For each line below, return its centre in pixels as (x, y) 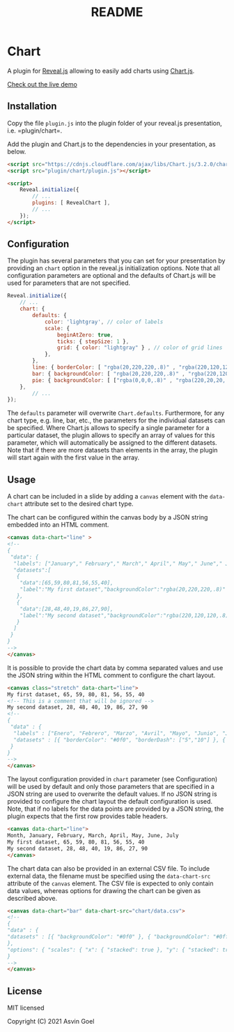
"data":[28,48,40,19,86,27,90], (67, 609)
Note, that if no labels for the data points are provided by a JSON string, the (116, 809)
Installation (32, 106)
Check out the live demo (42, 84)
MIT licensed (26, 1008)
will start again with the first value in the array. (73, 457)
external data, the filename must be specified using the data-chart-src (109, 876)
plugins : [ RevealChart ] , (71, 203)
